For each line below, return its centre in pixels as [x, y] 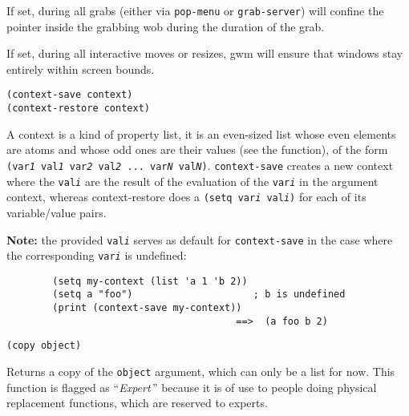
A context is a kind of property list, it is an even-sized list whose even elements [201, 133]
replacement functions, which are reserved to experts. [137, 403]
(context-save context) [70, 95]
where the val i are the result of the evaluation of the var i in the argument [192, 181]
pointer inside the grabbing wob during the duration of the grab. [166, 26]
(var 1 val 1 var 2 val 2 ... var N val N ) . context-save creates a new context [200, 165]
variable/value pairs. [57, 212]
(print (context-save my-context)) [147, 308]
